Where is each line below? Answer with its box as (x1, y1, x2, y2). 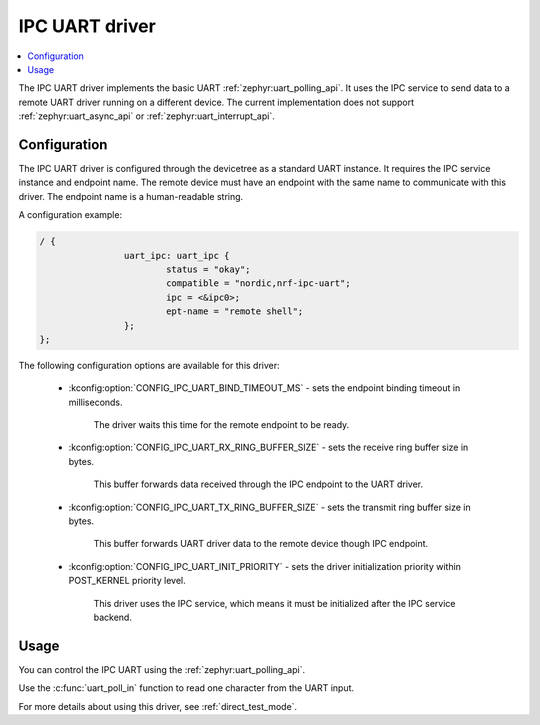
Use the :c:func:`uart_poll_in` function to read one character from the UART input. (18, 682, 355, 694)
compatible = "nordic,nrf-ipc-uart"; (165, 278, 351, 289)
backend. (93, 611, 132, 623)
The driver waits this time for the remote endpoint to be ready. (93, 419, 350, 431)
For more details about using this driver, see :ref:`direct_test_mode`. (18, 700, 298, 712)
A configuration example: (18, 209, 123, 221)
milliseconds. (68, 396, 124, 408)
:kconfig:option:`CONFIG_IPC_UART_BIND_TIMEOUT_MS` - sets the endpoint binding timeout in (68, 382, 461, 394)
